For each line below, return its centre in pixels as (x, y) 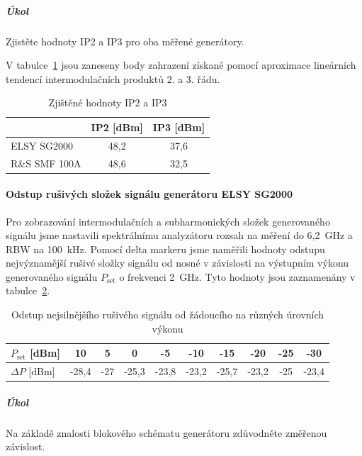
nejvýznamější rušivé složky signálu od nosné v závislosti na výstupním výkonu (177, 263)
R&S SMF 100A (46, 163)
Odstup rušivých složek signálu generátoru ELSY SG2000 (149, 194)
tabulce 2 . (28, 290)
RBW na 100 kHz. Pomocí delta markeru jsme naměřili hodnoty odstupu (165, 249)
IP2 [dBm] (117, 127)
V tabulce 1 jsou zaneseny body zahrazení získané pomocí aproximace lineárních (181, 65)
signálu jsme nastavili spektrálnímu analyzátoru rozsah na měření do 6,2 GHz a (179, 235)
